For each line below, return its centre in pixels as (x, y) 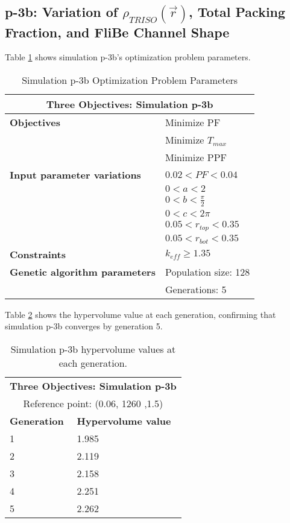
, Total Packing (237, 12)
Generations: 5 (196, 289)
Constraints (38, 254)
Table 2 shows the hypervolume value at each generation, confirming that (140, 314)
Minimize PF (193, 122)
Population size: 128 (207, 271)
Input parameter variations (75, 175)
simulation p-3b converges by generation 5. (84, 326)
